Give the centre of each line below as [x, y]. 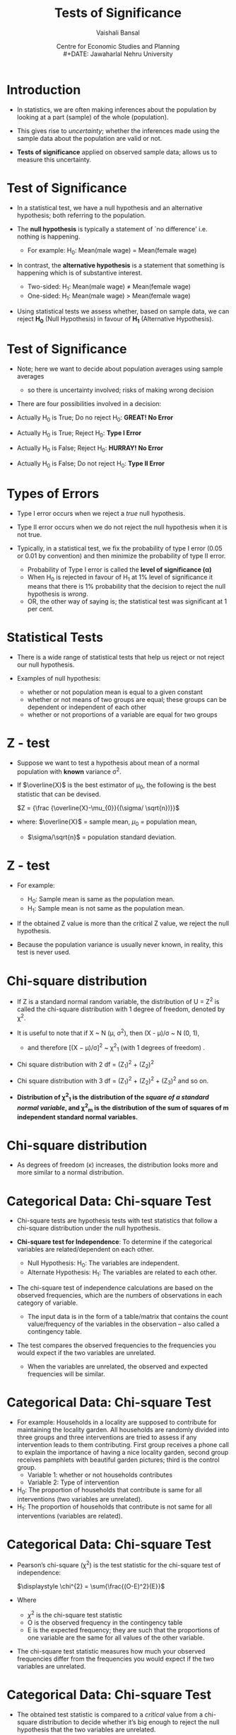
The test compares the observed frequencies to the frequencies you [116, 1345]
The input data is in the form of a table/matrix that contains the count [128, 1316]
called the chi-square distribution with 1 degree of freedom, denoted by [121, 1009]
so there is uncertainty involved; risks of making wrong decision [120, 390]
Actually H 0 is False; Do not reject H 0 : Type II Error [91, 464]
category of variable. [47, 1303]
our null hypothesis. [46, 664]
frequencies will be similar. [66, 1373]
